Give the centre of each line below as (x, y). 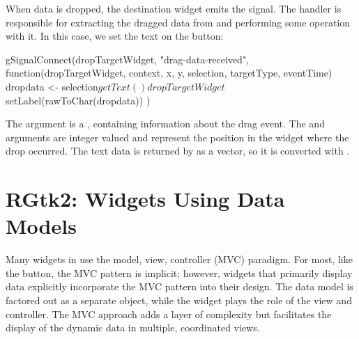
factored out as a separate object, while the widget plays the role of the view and (179, 300)
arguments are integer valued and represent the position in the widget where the (177, 137)
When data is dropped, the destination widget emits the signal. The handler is (174, 8)
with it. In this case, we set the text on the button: (115, 36)
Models (41, 226)
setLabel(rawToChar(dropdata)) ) (78, 100)
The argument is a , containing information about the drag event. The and (165, 124)
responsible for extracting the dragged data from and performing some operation (178, 22)
